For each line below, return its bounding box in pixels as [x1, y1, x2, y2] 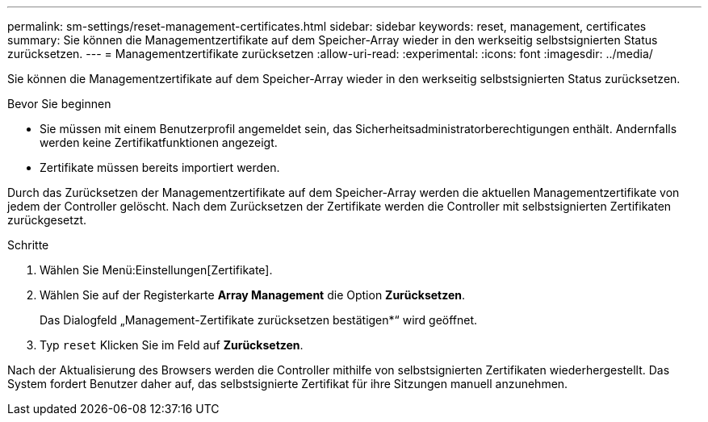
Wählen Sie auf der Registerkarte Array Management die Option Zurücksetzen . [40, 288, 466, 302]
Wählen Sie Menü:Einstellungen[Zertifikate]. [40, 263, 273, 277]
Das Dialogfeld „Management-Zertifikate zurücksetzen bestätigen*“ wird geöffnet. [40, 313, 478, 327]
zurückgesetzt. [7, 213, 87, 227]
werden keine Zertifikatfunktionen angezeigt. [40, 136, 278, 149]
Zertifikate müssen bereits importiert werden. [40, 161, 280, 174]
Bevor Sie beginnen [7, 97, 111, 111]
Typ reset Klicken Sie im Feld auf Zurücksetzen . [40, 338, 304, 352]
